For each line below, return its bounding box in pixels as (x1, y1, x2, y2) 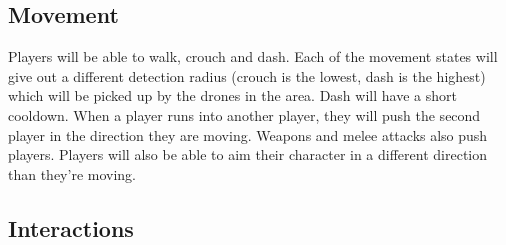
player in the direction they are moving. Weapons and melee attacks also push (8, 124, 488, 145)
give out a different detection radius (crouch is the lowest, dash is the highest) (8, 65, 486, 86)
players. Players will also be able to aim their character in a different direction (8, 144, 488, 165)
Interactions (8, 212, 134, 243)
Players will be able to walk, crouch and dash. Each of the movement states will (8, 46, 498, 67)
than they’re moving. (8, 163, 137, 184)
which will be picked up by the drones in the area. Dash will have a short (8, 85, 457, 106)
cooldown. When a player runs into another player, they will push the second (8, 104, 481, 125)
